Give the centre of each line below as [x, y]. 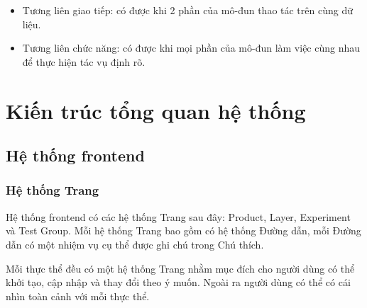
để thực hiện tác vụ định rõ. [84, 61]
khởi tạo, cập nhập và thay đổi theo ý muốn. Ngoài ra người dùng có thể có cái [178, 282]
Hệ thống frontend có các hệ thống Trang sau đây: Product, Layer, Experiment [178, 216]
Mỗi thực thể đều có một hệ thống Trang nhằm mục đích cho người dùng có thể [180, 268]
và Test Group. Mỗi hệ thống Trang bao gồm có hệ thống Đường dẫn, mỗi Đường [183, 230]
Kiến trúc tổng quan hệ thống [156, 110]
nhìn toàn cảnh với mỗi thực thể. [78, 296]
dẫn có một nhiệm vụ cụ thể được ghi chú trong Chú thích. [135, 244]
